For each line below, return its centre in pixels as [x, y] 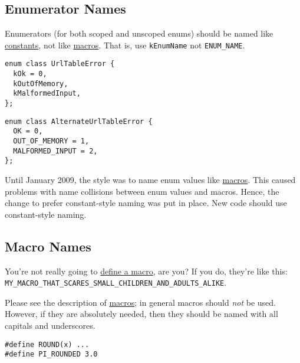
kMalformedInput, [47, 94]
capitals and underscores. [50, 326]
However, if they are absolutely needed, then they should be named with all [141, 314]
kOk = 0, [30, 74]
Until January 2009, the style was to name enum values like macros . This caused [150, 180]
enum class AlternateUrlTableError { [79, 121]
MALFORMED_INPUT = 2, [55, 151]
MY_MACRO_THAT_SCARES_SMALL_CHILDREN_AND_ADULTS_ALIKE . [116, 282]
